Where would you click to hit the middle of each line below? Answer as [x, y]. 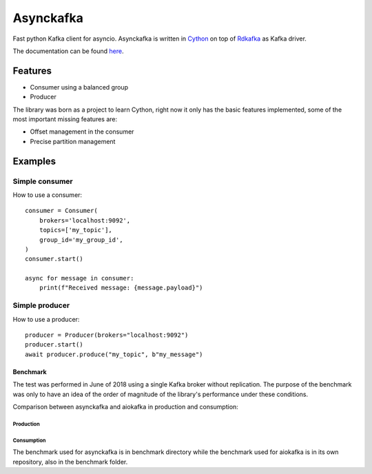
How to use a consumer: [48, 195]
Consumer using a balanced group [79, 87]
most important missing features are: [65, 119]
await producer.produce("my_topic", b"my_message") [114, 354]
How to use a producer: [46, 319]
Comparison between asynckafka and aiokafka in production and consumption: [126, 406]
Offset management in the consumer [82, 132]
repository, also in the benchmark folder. [70, 462]
